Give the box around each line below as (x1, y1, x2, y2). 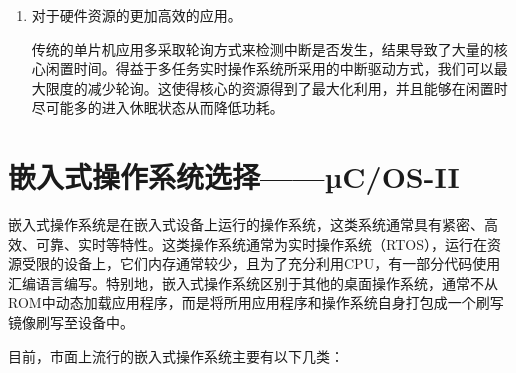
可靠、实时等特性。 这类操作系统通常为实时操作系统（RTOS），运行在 (35, 233, 487, 254)
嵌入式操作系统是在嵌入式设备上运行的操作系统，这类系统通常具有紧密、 (8, 214, 484, 235)
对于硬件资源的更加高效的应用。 (31, 5, 242, 25)
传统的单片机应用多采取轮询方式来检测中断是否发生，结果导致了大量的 (31, 38, 494, 59)
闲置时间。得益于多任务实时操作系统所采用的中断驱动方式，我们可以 (45, 58, 494, 79)
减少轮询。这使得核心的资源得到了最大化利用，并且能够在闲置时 (87, 77, 508, 98)
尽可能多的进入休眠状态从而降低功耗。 (31, 97, 284, 118)
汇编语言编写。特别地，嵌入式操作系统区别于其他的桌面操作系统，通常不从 (8, 272, 498, 293)
